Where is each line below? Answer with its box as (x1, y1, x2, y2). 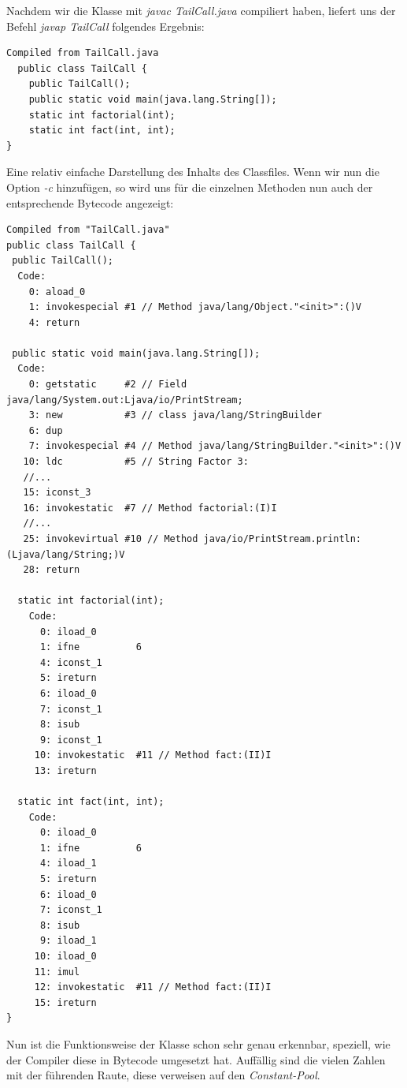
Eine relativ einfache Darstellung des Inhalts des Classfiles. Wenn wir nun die (6, 163, 379, 180)
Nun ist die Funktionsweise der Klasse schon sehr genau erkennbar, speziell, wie (6, 1036, 390, 1052)
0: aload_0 (28, 286, 86, 297)
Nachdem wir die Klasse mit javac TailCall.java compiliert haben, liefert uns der (6, 2, 396, 18)
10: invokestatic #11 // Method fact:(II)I (34, 750, 272, 761)
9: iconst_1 (39, 734, 102, 746)
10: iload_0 (34, 951, 97, 963)
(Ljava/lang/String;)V (6, 548, 125, 560)
